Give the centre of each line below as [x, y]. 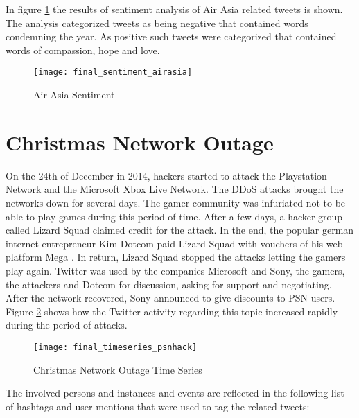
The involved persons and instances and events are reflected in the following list [175, 393]
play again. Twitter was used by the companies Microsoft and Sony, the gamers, [175, 270]
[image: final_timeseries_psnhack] [115, 347]
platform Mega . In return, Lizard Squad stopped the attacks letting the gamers [176, 257]
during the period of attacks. [67, 325]
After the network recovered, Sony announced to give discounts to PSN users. [170, 298]
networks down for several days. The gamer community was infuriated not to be [176, 202]
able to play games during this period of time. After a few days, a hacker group [174, 216]
